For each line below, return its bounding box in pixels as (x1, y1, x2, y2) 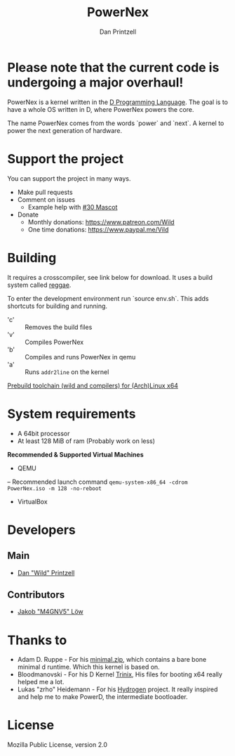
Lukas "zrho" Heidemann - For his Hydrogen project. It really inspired (17, 685, 218, 693)
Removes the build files (25, 323, 93, 331)
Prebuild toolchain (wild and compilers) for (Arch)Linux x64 (7, 381, 179, 390)
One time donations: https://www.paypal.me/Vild (27, 225, 169, 233)
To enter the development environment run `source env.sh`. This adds (7, 294, 209, 302)
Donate (17, 210, 39, 219)
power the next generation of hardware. (7, 126, 123, 134)
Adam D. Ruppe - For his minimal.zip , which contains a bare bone (17, 655, 207, 664)
